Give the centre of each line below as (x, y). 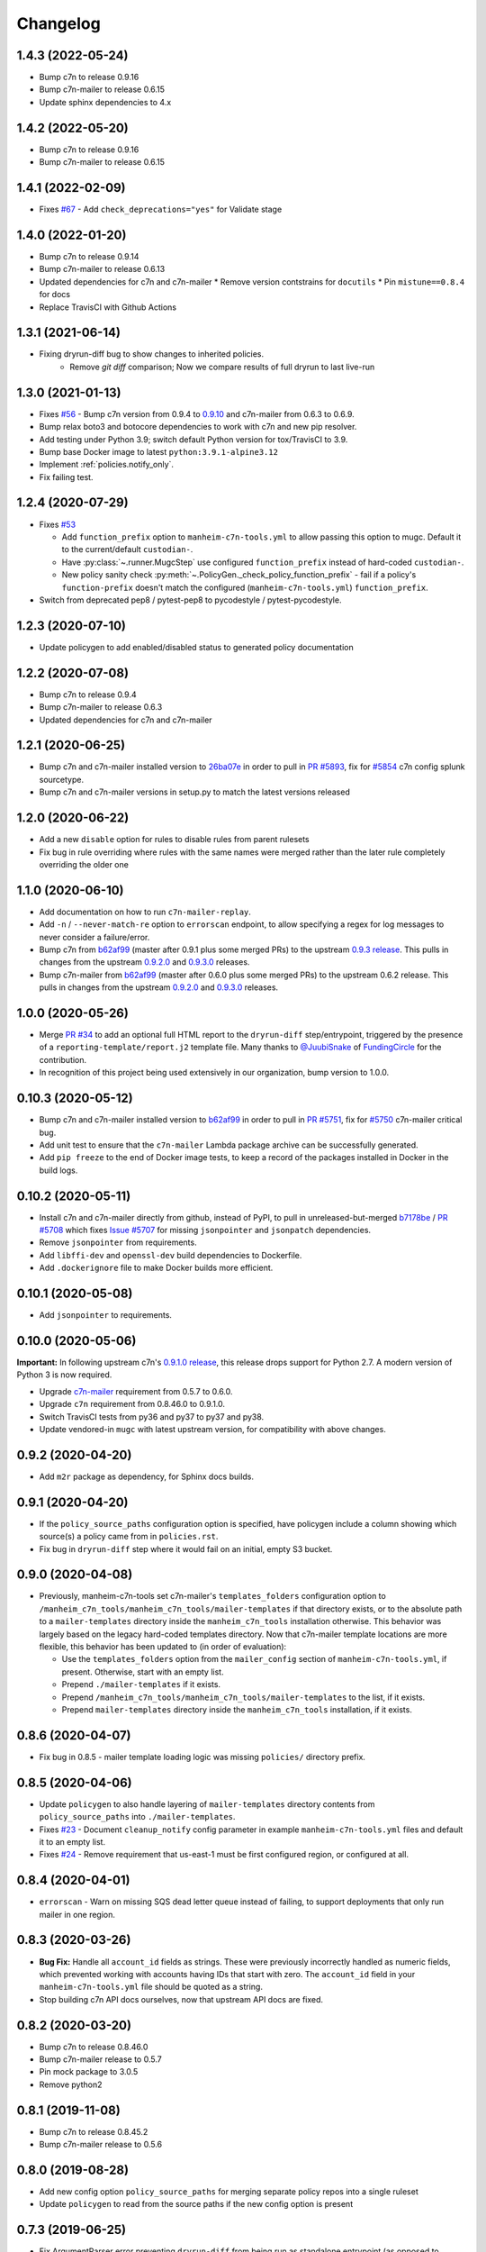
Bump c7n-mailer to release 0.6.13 (102, 269)
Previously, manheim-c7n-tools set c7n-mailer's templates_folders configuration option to (212, 1596)
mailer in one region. (77, 1914)
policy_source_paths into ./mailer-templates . (137, 1817)
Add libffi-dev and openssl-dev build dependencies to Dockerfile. (171, 1255)
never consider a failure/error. (94, 937)
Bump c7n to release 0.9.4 (88, 695)
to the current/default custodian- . (127, 549)
